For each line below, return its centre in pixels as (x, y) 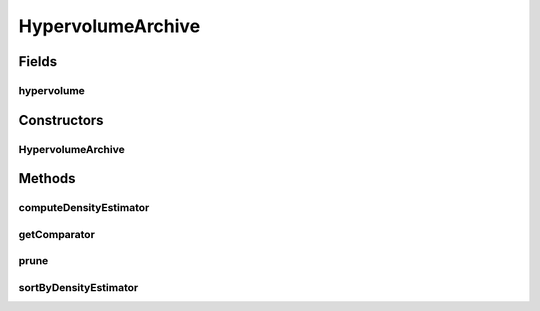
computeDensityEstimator (84, 208)
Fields (38, 61)
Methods (47, 178)
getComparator (56, 234)
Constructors (61, 120)
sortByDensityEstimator (78, 287)
